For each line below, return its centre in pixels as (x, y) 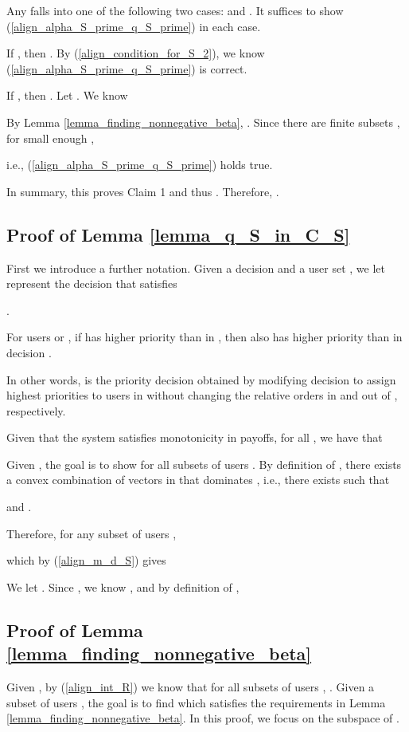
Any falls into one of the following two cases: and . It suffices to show (175, 10)
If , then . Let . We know (67, 95)
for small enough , (51, 138)
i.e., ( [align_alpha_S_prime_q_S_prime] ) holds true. (140, 165)
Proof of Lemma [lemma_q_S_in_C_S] (178, 234)
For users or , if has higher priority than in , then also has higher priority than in (204, 337)
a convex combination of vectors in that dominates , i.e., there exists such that (198, 480)
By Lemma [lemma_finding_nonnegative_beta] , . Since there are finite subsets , (203, 122)
